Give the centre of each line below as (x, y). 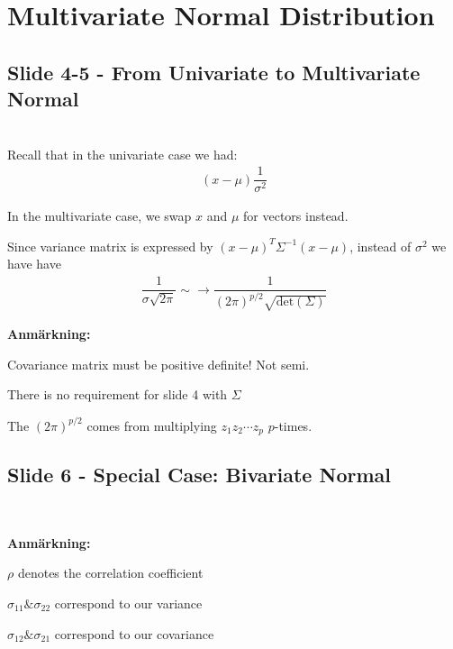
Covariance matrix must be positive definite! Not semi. (159, 364)
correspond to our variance (128, 603)
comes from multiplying (152, 425)
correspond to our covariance (134, 633)
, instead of (381, 246)
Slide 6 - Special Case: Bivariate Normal (199, 475)
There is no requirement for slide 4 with (118, 394)
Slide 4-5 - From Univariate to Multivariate (214, 72)
